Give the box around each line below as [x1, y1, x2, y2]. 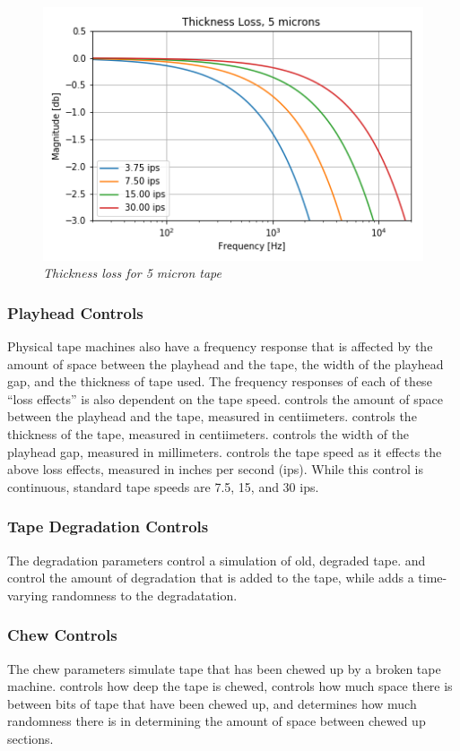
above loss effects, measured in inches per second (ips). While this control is [7, 460, 423, 479]
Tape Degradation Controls [7, 515, 209, 538]
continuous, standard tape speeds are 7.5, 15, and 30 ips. [7, 477, 319, 496]
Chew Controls [7, 624, 117, 646]
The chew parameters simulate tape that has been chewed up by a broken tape [7, 659, 441, 678]
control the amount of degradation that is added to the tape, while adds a [7, 568, 414, 587]
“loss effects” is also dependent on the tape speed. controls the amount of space [7, 389, 443, 408]
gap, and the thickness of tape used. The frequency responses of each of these [7, 372, 432, 391]
